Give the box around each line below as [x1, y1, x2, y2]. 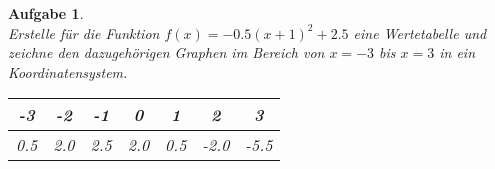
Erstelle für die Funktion [8, 22, 160, 43]
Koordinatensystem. [8, 61, 128, 82]
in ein [439, 42, 475, 63]
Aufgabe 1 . [8, 3, 84, 23]
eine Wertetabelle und [353, 22, 487, 43]
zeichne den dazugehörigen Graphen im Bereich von [8, 42, 325, 63]
